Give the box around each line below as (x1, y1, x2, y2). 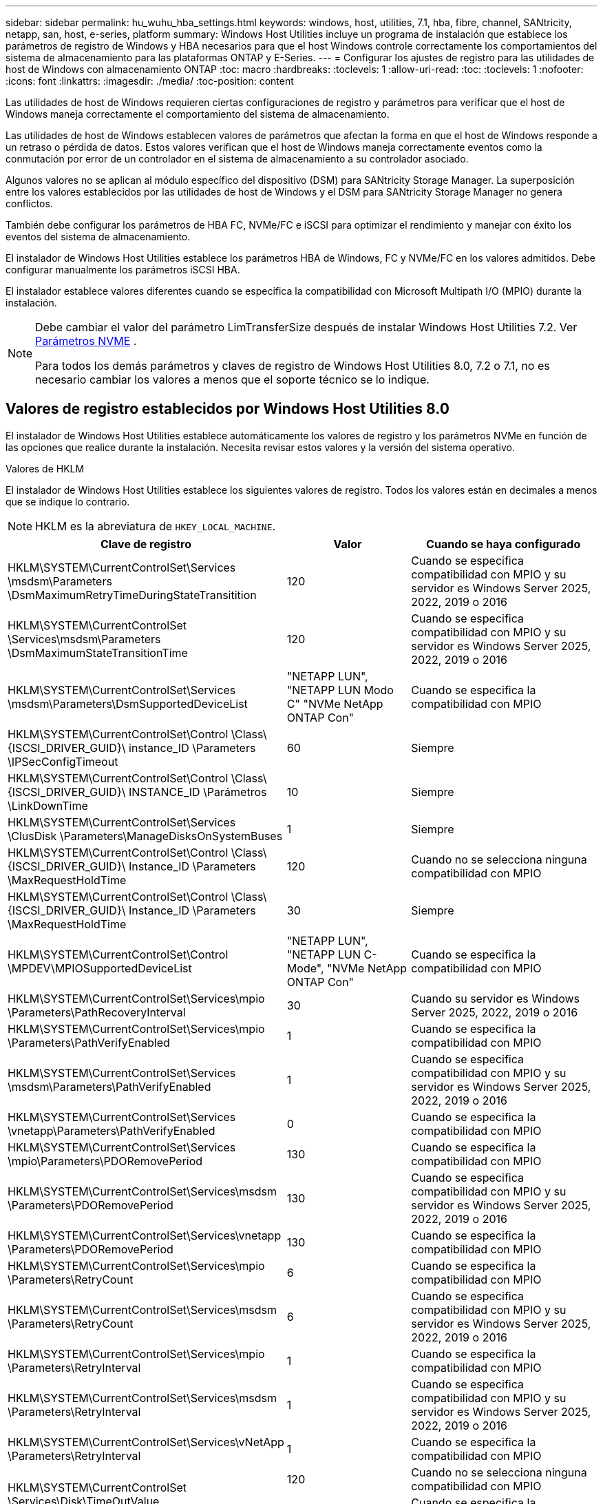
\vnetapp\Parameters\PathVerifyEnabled (8, 1123, 215, 1138)
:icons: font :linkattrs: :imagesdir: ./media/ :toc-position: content (6, 75, 294, 87)
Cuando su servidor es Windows (411, 991, 580, 1005)
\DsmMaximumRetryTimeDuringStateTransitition (8, 587, 257, 602)
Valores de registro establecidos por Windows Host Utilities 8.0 (6, 400, 449, 418)
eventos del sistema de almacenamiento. (6, 231, 191, 242)
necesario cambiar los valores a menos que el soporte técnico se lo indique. (35, 373, 430, 386)
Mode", (286, 961, 324, 975)
